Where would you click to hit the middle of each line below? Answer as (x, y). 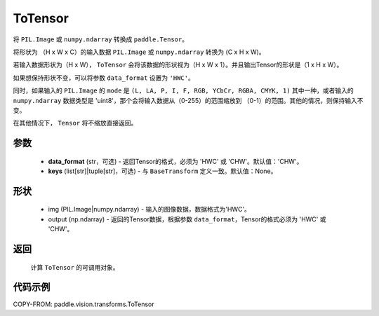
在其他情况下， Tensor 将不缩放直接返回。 (75, 123)
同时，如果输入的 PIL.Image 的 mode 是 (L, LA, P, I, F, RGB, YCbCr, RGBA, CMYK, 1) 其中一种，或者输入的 (183, 90)
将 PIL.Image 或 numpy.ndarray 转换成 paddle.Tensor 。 (101, 39)
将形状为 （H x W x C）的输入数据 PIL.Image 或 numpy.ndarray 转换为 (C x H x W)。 (139, 52)
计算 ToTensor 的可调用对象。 (75, 267)
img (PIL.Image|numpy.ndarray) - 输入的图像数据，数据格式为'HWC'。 (149, 209)
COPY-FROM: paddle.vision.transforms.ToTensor (84, 304)
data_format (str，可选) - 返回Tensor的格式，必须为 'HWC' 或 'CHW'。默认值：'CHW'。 (175, 161)
